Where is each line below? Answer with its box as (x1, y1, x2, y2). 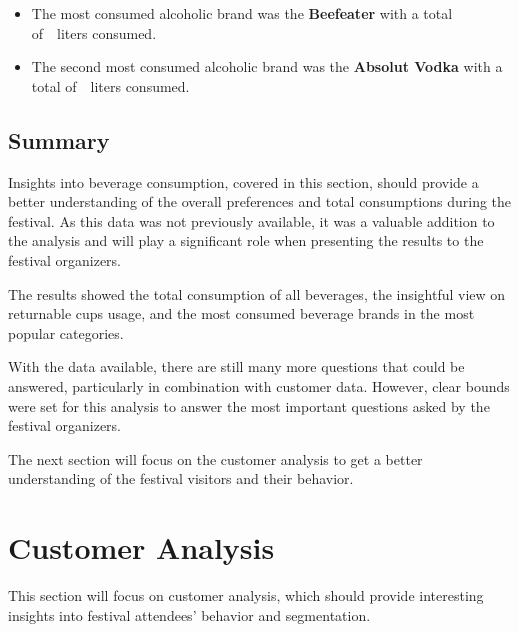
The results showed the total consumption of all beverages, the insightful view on (8, 283, 506, 304)
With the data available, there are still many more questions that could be (8, 356, 465, 377)
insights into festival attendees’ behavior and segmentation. (8, 604, 371, 625)
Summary (8, 124, 110, 155)
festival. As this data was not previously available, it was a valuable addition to (8, 210, 495, 231)
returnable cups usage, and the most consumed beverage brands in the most (8, 303, 475, 324)
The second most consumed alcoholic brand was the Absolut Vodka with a (31, 56, 503, 77)
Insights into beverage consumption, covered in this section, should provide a (8, 171, 479, 192)
